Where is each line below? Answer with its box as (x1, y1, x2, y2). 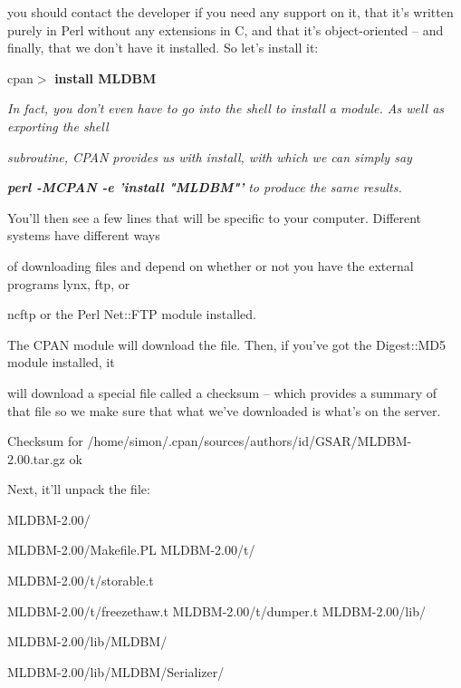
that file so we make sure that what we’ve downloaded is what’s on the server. (7, 401, 441, 420)
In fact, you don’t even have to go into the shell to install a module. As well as (7, 99, 445, 118)
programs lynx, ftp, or (7, 274, 130, 293)
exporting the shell (7, 116, 109, 135)
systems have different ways (7, 226, 160, 245)
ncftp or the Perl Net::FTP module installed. (7, 305, 256, 324)
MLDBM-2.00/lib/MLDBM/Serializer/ (7, 662, 225, 681)
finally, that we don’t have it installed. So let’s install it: (7, 38, 319, 57)
